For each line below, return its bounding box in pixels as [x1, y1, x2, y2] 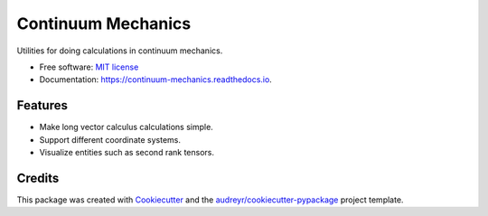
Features [16, 98, 68, 113]
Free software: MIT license [39, 61, 139, 72]
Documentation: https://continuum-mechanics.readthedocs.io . [39, 74, 273, 85]
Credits [16, 170, 60, 185]
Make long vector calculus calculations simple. [39, 122, 214, 133]
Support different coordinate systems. [39, 134, 181, 145]
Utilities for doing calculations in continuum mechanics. [16, 45, 223, 56]
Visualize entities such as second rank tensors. [39, 147, 215, 158]
